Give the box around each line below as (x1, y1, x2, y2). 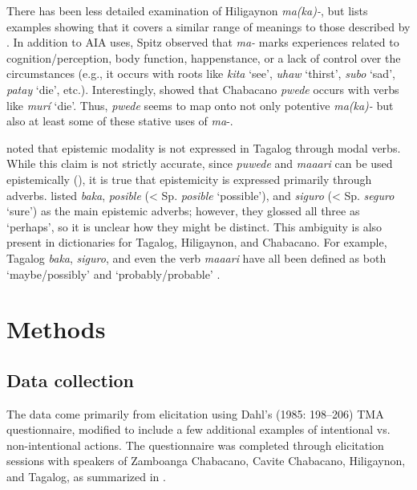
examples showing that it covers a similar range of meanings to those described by (6, 18, 411, 35)
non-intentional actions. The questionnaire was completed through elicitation (6, 436, 384, 453)
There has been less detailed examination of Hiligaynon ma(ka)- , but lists (6, 2, 368, 18)
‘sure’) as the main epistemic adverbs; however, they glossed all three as (6, 202, 360, 219)
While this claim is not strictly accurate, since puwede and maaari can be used (6, 155, 393, 172)
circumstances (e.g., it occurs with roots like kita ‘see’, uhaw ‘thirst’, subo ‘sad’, (6, 65, 395, 82)
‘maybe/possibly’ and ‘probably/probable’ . (6, 265, 221, 282)
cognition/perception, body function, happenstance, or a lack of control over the (6, 49, 401, 66)
